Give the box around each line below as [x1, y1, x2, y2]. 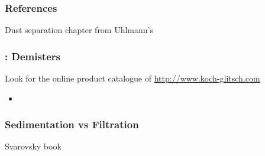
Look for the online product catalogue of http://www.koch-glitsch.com [5, 72, 260, 84]
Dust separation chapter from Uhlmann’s [5, 24, 154, 36]
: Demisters [5, 48, 60, 63]
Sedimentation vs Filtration [5, 117, 139, 132]
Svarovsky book [5, 140, 62, 152]
